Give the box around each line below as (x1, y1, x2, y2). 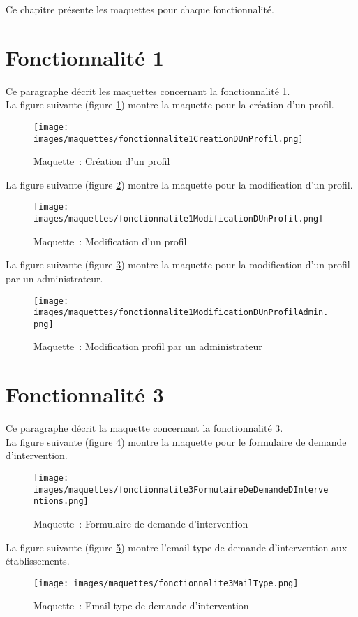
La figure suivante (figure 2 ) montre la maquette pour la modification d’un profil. (6, 177, 353, 191)
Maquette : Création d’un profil (33, 154, 170, 168)
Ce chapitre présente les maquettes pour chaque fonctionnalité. (6, 2, 274, 16)
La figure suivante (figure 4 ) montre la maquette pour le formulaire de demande (6, 434, 347, 449)
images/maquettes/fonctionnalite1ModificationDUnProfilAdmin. (33, 307, 329, 318)
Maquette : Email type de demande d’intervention (33, 598, 249, 613)
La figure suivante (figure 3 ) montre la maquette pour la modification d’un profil (6, 257, 350, 272)
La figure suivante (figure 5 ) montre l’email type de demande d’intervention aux (6, 539, 348, 554)
